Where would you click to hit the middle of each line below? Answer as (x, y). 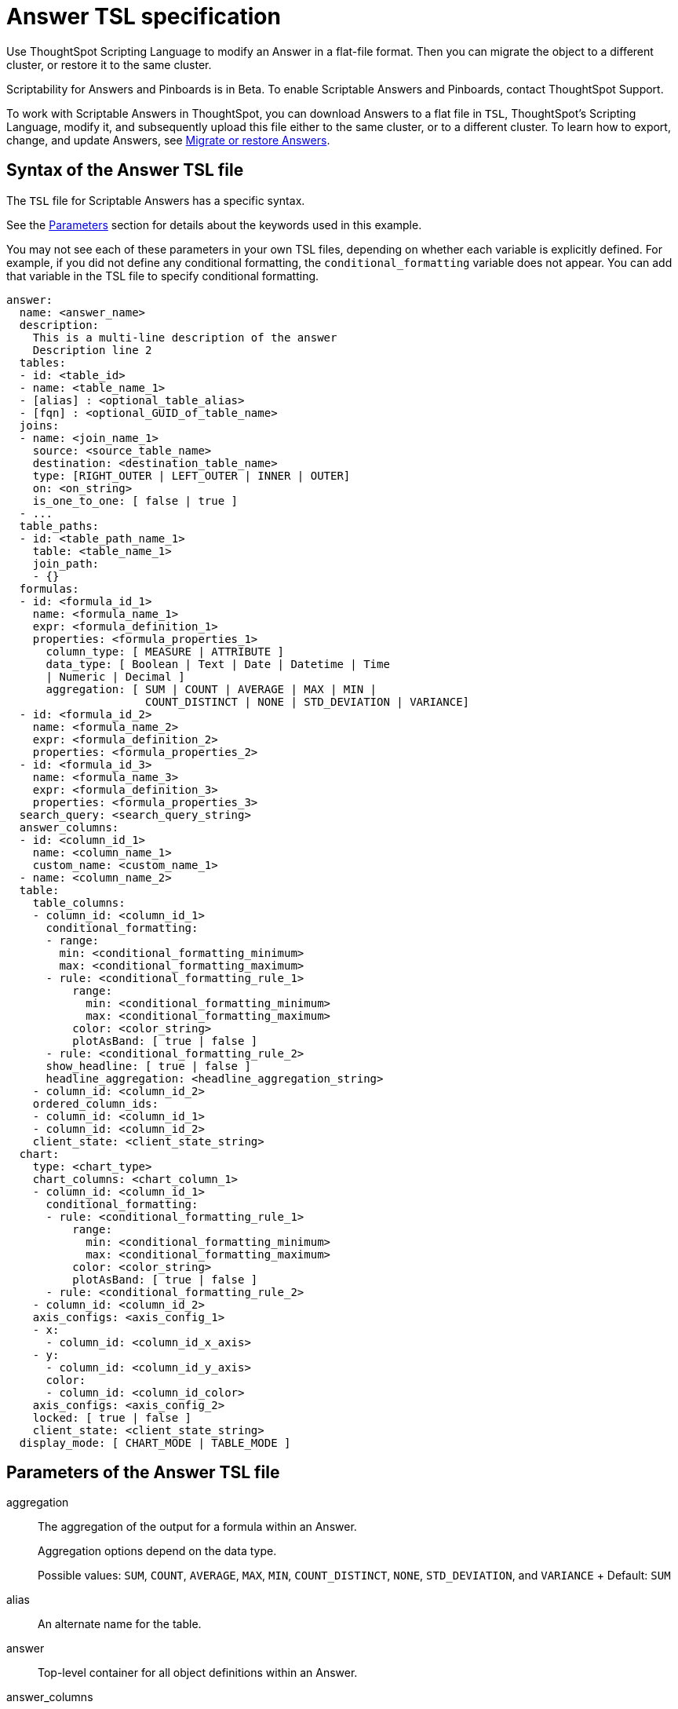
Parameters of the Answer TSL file (143, 1473)
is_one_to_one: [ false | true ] (135, 500)
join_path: (66, 563)
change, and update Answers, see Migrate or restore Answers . (168, 140)
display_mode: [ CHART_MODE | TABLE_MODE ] (155, 1442)
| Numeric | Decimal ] (115, 676)
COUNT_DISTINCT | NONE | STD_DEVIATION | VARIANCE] (308, 701)
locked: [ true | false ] (112, 1417)
